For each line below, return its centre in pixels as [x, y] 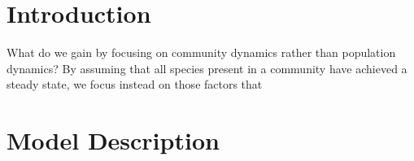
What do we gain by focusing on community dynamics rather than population [201, 52]
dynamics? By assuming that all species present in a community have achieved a [207, 68]
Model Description [113, 140]
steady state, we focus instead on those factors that [135, 84]
